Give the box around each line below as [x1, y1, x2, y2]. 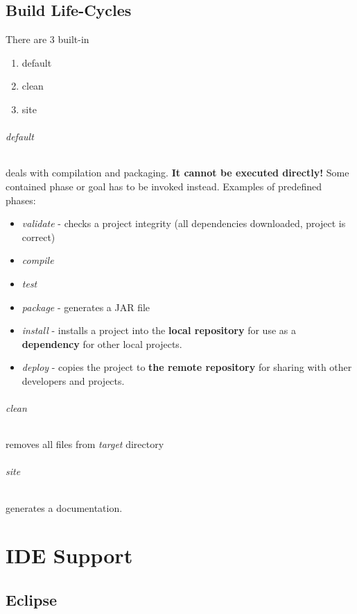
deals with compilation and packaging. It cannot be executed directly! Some [6, 165, 349, 180]
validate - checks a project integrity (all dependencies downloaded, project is [21, 216, 346, 231]
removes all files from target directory [6, 437, 164, 451]
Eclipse [6, 589, 58, 611]
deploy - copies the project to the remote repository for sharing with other [21, 360, 352, 374]
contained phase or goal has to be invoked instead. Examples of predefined [6, 179, 322, 193]
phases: [6, 192, 36, 207]
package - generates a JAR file [21, 299, 150, 314]
